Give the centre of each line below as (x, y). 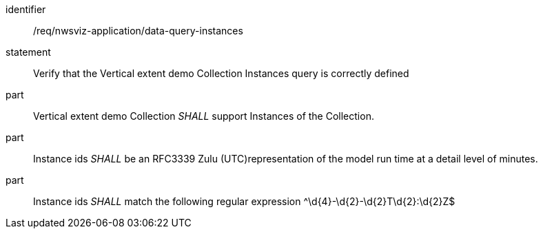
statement (28, 52)
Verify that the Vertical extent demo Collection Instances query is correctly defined (221, 73)
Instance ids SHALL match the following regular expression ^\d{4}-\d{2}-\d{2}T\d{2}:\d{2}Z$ (244, 201)
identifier (26, 9)
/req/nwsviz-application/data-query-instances (138, 31)
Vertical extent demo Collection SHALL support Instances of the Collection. (204, 116)
